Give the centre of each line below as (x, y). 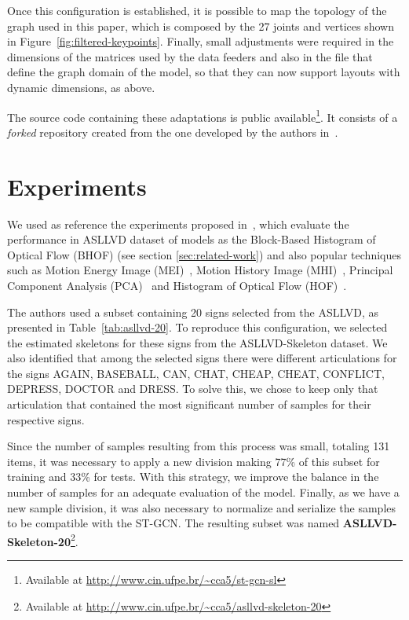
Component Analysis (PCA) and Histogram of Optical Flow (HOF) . (177, 285)
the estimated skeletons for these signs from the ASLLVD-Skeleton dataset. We (197, 342)
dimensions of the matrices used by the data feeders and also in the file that (190, 56)
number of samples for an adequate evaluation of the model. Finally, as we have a (203, 492)
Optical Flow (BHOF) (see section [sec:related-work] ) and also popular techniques (204, 254)
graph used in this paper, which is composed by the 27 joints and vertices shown (201, 26)
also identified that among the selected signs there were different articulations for (202, 358)
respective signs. (46, 419)
